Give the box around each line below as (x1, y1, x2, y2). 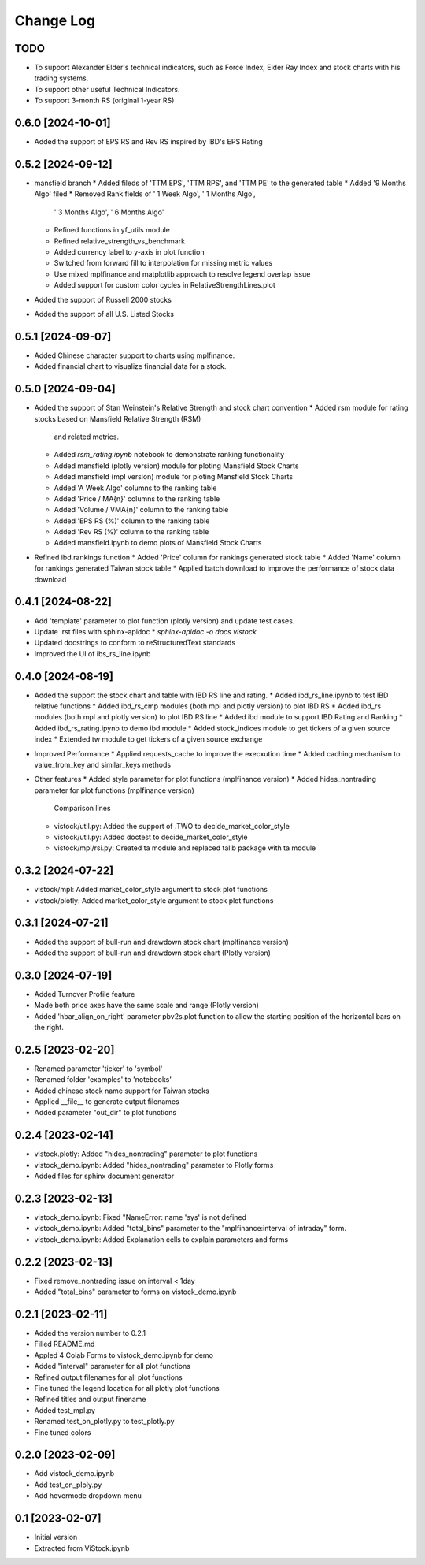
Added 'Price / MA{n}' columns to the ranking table (54, 493, 220, 504)
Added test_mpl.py (34, 1405, 96, 1414)
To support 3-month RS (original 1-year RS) (34, 95, 175, 106)
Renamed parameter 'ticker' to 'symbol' (34, 1064, 163, 1073)
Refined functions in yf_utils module (54, 225, 171, 235)
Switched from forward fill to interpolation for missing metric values (54, 258, 273, 268)
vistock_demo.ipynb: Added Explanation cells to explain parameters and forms (34, 1234, 289, 1244)
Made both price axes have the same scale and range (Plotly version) (34, 1001, 260, 1010)
